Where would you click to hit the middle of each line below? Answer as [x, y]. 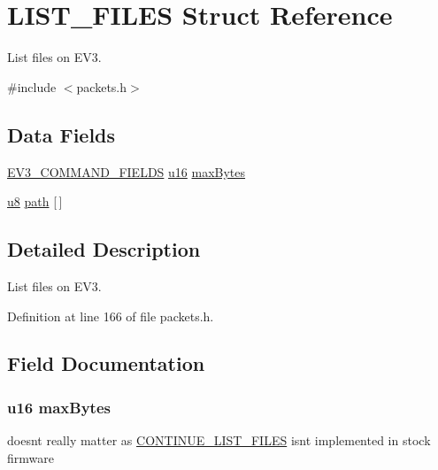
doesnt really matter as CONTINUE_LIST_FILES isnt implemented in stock [219, 440]
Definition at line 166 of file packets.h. [111, 316]
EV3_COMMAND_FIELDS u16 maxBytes [127, 171]
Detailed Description [104, 249]
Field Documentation [106, 363]
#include [32, 86]
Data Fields [61, 134]
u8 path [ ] [35, 201]
